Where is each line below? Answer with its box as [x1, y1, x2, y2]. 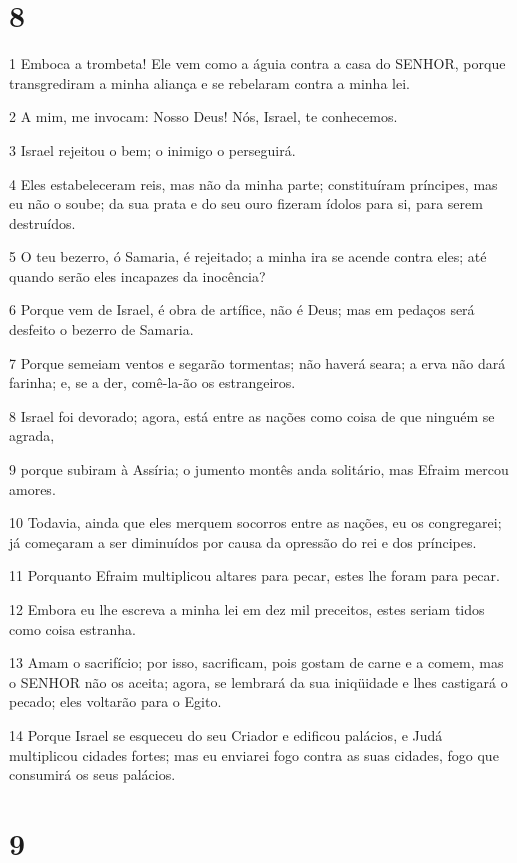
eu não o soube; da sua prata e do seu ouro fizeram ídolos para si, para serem [9, 193, 483, 214]
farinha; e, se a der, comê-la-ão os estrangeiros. [9, 372, 296, 393]
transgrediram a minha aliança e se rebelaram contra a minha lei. [9, 72, 410, 93]
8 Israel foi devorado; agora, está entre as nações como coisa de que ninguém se [9, 405, 495, 426]
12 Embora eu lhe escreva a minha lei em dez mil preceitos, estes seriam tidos [9, 599, 485, 619]
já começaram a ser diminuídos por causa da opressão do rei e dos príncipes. [9, 531, 477, 552]
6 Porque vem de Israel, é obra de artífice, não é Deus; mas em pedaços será [9, 299, 475, 320]
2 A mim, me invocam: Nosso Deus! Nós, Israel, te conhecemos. [9, 106, 398, 127]
